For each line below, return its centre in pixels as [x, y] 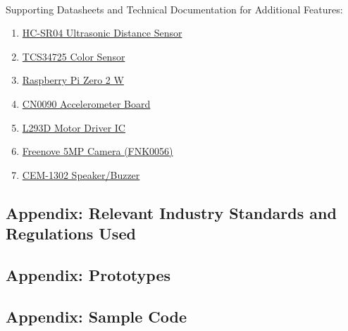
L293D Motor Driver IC [74, 127]
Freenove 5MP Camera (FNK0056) [98, 151]
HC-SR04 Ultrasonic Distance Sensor [102, 33]
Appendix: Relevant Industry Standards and [171, 212]
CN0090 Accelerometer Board [86, 103]
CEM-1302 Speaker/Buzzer [81, 174]
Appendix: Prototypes [88, 274]
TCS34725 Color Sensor [74, 56]
